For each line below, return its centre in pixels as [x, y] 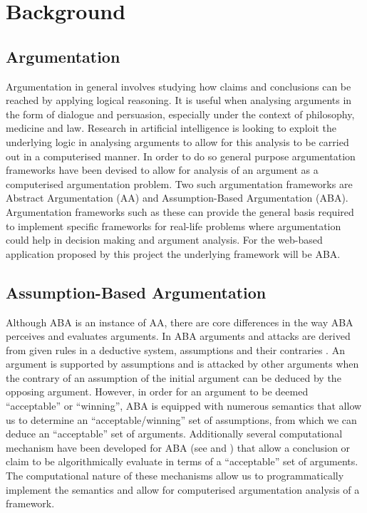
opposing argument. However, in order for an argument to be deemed [157, 392]
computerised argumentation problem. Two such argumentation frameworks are [179, 183]
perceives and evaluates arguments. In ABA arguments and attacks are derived [178, 336]
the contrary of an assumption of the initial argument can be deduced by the [174, 377]
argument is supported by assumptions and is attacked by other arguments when [182, 364]
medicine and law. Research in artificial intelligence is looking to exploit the [171, 128]
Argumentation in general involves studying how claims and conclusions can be [179, 86]
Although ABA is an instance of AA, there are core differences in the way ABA [180, 322]
